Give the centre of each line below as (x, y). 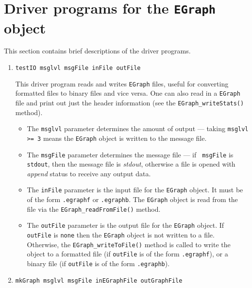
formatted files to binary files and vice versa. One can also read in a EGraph (128, 93)
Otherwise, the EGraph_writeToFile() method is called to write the (129, 244)
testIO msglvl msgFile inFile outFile (78, 68)
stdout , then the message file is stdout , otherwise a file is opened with (131, 164)
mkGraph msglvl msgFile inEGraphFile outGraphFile (99, 280)
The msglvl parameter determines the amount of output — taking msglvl (138, 128)
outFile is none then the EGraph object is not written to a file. (121, 235)
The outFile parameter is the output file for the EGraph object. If (126, 225)
